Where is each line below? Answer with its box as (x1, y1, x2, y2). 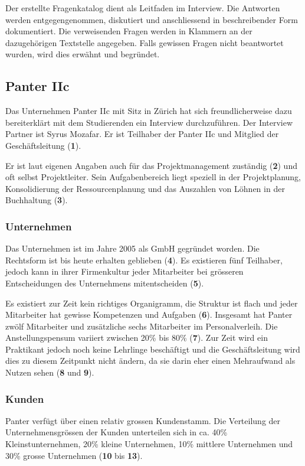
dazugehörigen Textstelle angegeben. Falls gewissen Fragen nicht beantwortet (5, 36, 284, 48)
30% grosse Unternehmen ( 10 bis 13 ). (5, 449, 143, 461)
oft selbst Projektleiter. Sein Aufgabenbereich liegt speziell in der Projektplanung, (5, 171, 301, 183)
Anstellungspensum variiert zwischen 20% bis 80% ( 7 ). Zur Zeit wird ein (5, 331, 268, 344)
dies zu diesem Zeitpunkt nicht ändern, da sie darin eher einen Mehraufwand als (5, 354, 296, 367)
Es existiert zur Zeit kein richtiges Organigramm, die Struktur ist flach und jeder (5, 296, 298, 309)
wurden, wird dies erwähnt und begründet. (5, 48, 160, 60)
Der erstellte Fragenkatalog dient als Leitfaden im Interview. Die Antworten (5, 2, 280, 14)
